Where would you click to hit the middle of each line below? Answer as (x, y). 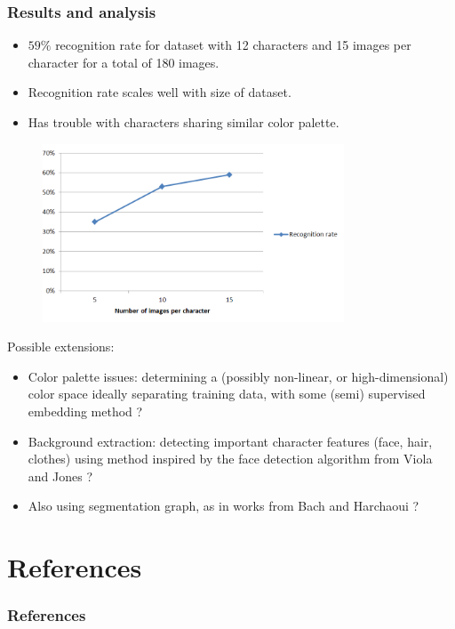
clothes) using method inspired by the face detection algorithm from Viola (230, 459)
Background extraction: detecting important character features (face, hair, (230, 441)
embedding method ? (85, 411)
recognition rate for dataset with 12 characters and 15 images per (233, 45)
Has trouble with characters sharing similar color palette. (184, 122)
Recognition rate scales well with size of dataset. (160, 92)
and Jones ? (60, 476)
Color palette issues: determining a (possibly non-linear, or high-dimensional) (238, 376)
